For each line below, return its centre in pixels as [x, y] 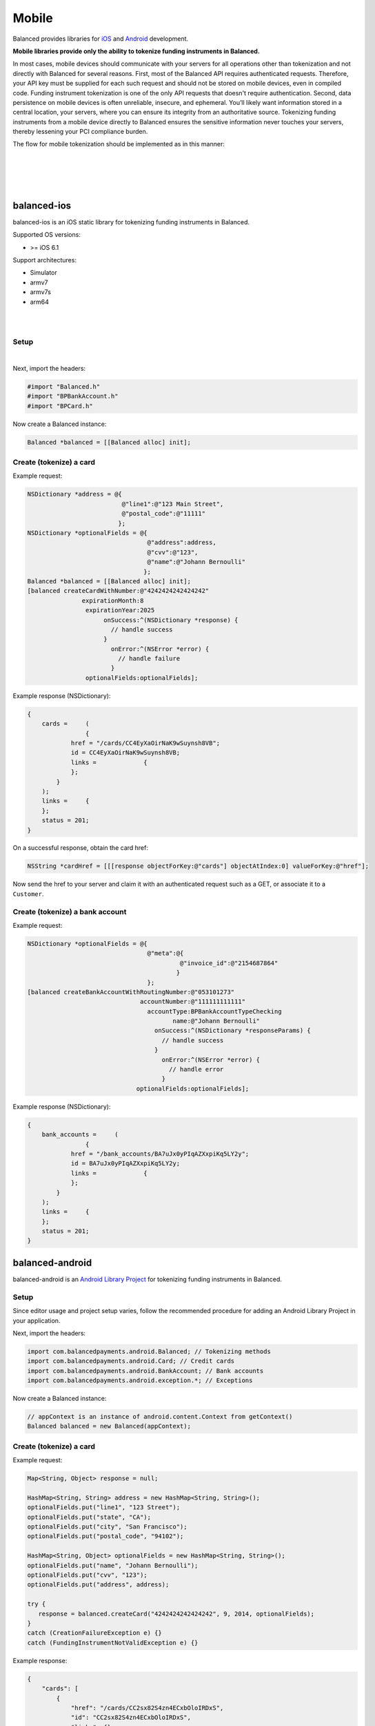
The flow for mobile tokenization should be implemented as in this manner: [119, 144]
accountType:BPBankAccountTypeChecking [214, 1011]
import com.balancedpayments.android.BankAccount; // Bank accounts [145, 1371]
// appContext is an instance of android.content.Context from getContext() [160, 1417]
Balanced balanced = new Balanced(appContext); [109, 1426]
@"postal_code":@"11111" [164, 514]
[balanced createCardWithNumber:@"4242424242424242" [118, 591]
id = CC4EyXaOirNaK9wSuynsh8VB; [125, 753]
